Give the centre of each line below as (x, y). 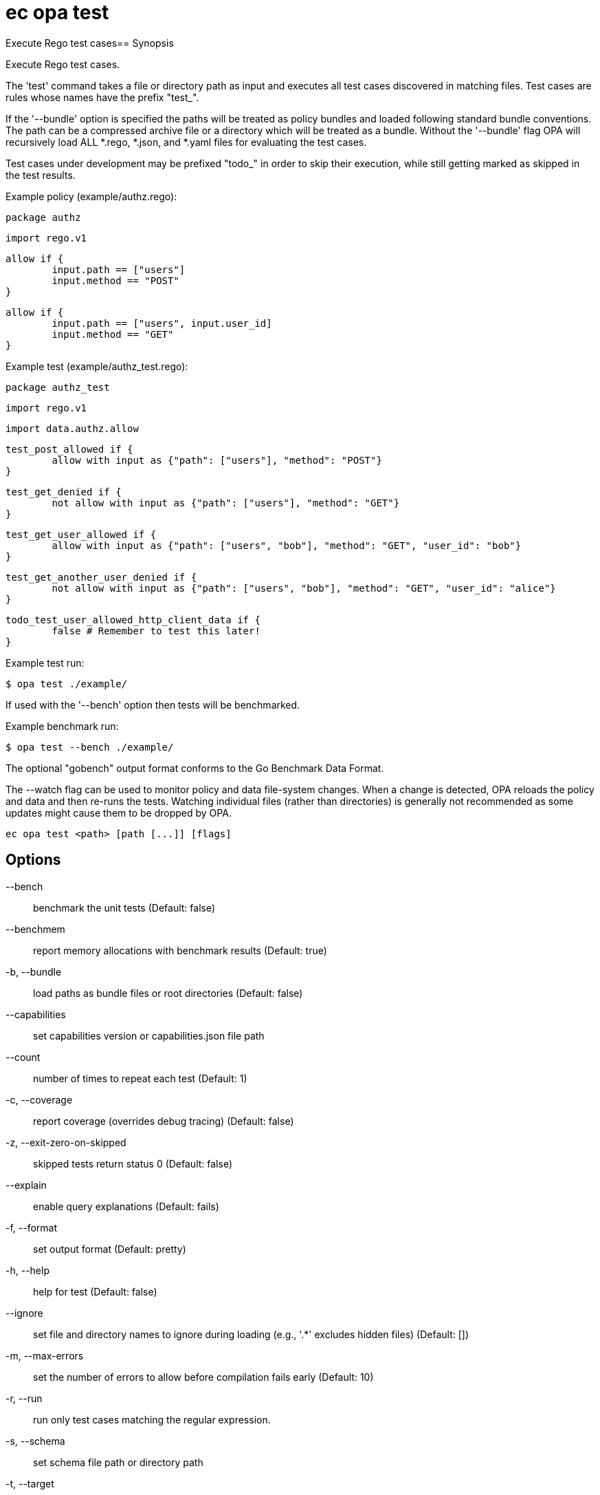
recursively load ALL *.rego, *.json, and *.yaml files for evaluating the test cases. (186, 142)
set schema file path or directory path (118, 1462)
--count (23, 1057)
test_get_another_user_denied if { (101, 577)
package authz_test (58, 387)
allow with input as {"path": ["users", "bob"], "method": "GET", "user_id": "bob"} (287, 545)
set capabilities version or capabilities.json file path (149, 1035)
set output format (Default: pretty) (110, 1249)
